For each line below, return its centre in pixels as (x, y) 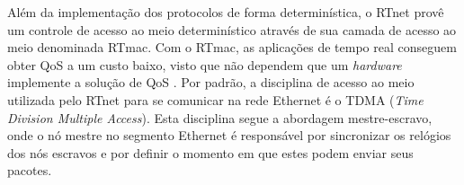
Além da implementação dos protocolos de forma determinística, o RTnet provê (226, 12)
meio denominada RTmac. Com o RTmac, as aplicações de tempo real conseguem (232, 47)
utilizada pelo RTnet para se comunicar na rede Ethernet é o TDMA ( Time (215, 99)
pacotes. (30, 170)
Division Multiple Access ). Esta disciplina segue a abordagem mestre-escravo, (220, 117)
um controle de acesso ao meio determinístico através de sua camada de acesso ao (232, 29)
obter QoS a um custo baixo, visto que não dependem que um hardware (205, 64)
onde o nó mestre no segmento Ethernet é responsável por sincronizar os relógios (229, 135)
